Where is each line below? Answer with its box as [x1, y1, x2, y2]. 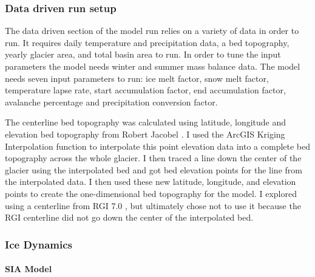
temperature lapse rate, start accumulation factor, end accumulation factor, [5, 84, 286, 96]
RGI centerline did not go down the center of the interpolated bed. [5, 211, 254, 224]
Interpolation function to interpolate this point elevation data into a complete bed [5, 139, 311, 152]
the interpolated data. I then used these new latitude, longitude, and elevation [5, 175, 296, 188]
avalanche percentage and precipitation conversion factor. [5, 95, 218, 108]
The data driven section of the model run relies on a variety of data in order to [5, 24, 299, 37]
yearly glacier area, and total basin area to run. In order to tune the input [5, 48, 281, 61]
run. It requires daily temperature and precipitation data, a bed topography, [5, 36, 290, 48]
